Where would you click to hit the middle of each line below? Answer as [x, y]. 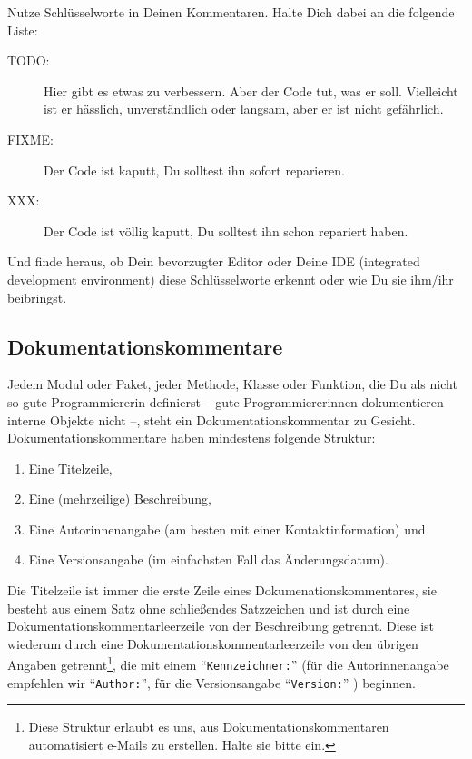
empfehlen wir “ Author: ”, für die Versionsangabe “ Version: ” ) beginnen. [211, 682]
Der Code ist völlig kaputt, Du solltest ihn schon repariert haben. [226, 230]
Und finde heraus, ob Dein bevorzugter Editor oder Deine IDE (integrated [214, 261]
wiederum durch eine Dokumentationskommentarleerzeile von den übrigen [213, 643]
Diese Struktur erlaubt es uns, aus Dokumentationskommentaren [209, 727]
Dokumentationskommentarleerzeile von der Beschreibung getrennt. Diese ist [221, 626]
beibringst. [37, 297]
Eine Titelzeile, [70, 468]
